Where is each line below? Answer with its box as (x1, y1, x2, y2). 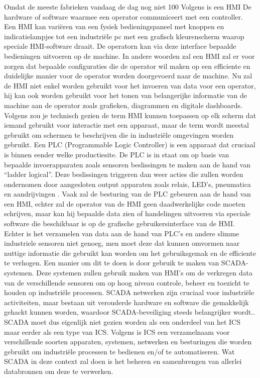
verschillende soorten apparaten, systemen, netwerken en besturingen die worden (4, 336, 252, 347)
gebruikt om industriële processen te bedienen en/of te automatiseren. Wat (4, 346, 235, 356)
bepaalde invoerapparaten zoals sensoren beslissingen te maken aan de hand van (4, 159, 250, 169)
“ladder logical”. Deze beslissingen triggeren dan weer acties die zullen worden (4, 169, 243, 179)
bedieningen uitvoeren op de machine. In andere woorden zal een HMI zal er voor (4, 50, 255, 61)
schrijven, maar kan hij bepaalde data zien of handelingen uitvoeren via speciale (4, 208, 250, 219)
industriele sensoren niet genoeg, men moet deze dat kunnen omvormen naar (4, 238, 240, 248)
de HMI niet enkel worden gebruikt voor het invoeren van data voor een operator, (4, 80, 256, 90)
